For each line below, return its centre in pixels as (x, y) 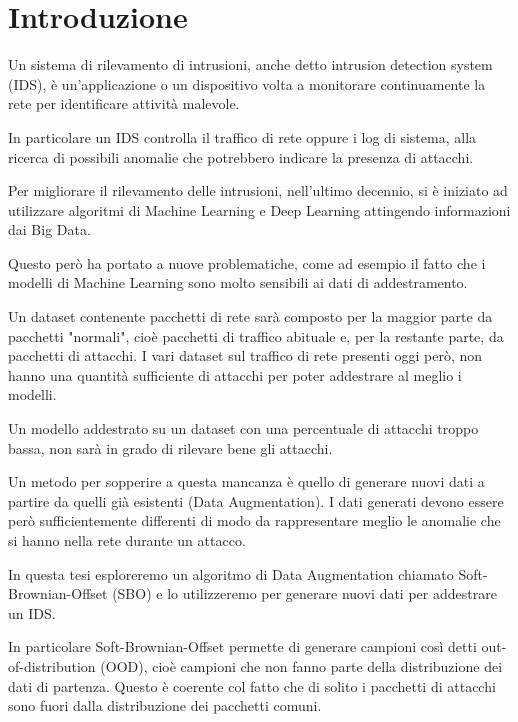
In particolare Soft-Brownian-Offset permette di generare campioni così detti (242, 646)
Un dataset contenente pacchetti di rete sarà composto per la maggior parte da (250, 316)
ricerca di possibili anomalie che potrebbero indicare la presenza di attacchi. (241, 156)
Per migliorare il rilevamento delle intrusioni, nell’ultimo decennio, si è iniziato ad (258, 190)
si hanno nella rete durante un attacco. (127, 540)
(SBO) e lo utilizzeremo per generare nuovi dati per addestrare (304, 593)
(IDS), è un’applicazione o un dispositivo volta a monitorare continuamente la (247, 83)
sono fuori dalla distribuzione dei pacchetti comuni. (165, 705)
